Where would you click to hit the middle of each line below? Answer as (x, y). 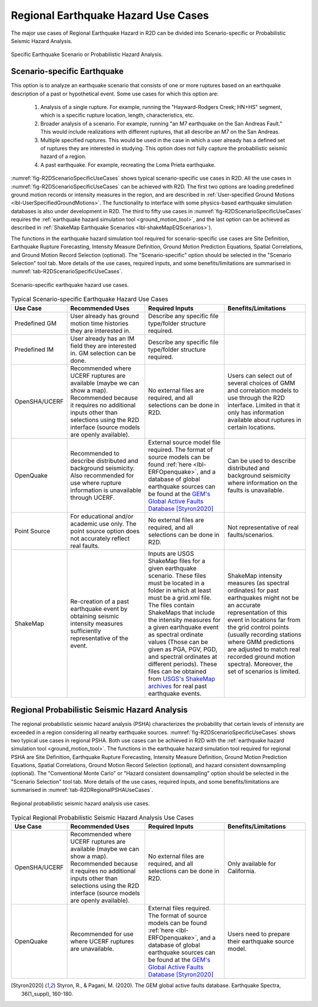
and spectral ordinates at (183, 656)
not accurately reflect (100, 538)
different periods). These (183, 664)
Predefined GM (36, 323)
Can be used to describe (262, 461)
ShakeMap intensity (255, 576)
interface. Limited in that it (264, 405)
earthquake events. (175, 694)
